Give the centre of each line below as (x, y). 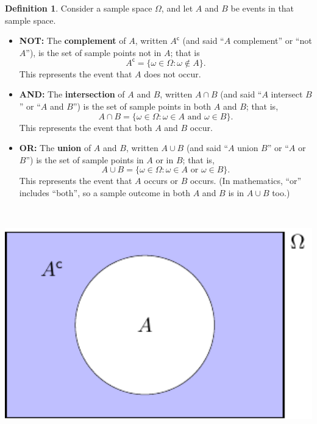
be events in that (262, 8)
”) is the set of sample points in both (142, 106)
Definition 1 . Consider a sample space (79, 8)
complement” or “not (272, 41)
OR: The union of (55, 148)
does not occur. (173, 73)
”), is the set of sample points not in (94, 52)
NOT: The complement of (73, 41)
